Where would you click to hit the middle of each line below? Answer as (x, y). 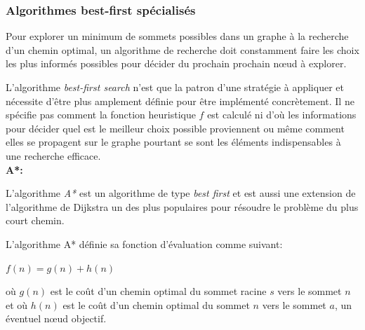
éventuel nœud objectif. (56, 318)
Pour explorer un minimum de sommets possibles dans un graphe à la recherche (177, 36)
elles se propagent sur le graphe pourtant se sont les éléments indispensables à (173, 142)
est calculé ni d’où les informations (282, 115)
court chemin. (35, 220)
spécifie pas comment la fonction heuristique (101, 115)
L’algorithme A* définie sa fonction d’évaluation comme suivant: (144, 243)
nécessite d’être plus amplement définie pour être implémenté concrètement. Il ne (180, 101)
